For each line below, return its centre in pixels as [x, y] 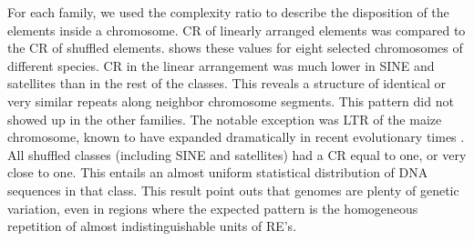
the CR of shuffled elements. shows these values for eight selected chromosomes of [235, 48]
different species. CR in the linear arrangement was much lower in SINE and [221, 65]
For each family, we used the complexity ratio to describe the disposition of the [228, 12]
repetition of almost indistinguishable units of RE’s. [152, 226]
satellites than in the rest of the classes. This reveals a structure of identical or [227, 83]
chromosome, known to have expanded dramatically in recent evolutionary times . [236, 137]
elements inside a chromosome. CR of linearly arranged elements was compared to [237, 30]
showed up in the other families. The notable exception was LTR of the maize [225, 119]
